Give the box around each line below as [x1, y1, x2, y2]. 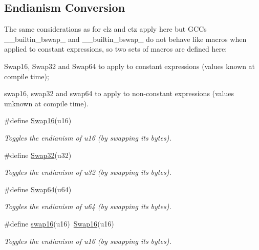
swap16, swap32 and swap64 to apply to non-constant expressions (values [4, 88, 234, 99]
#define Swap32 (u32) [4, 149, 72, 160]
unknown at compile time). [4, 98, 89, 108]
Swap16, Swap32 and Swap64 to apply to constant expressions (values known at [4, 60, 255, 71]
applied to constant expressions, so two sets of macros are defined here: [4, 43, 227, 54]
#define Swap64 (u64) [4, 184, 72, 194]
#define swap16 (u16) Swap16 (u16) [4, 218, 114, 229]
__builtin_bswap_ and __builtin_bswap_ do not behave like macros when [4, 33, 247, 44]
